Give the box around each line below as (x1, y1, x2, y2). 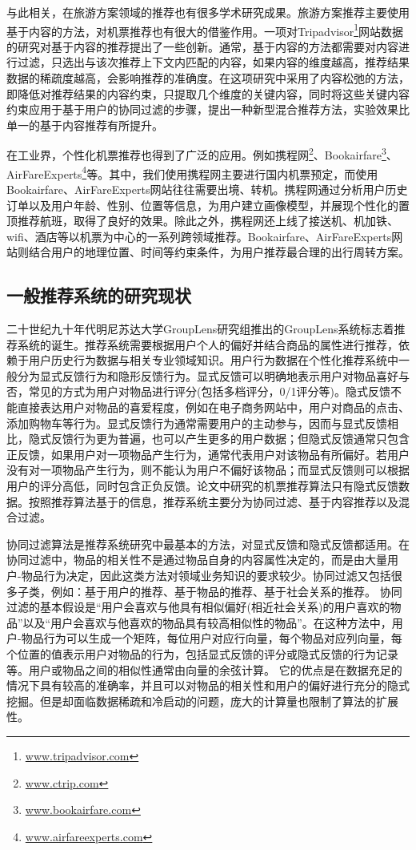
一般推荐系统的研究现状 (6, 283, 191, 308)
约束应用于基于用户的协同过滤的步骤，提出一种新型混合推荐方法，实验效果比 (6, 101, 410, 118)
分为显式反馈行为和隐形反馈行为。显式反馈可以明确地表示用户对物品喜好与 (17, 367, 410, 384)
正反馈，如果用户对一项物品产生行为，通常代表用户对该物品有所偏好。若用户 (6, 445, 410, 462)
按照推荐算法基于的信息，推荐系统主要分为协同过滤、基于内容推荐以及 (28, 493, 398, 510)
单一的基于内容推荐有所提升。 (6, 116, 163, 133)
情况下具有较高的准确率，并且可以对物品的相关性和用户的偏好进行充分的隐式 (6, 677, 410, 694)
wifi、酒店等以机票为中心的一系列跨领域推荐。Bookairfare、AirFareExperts (6, 228, 392, 244)
